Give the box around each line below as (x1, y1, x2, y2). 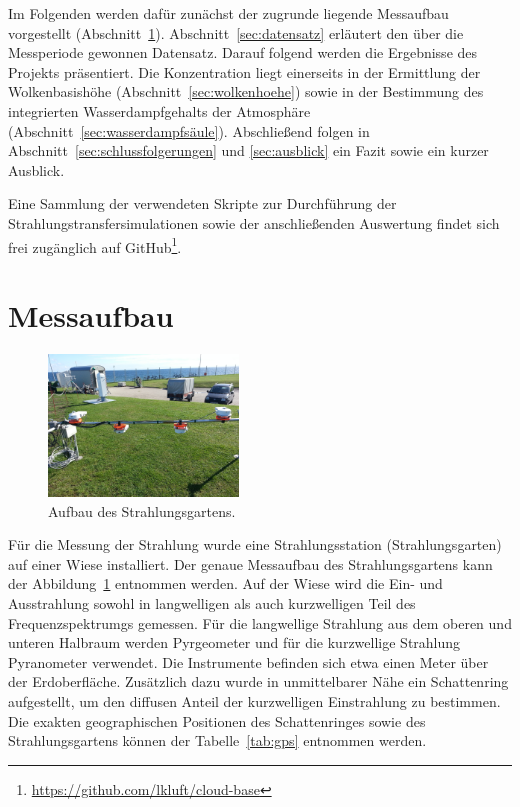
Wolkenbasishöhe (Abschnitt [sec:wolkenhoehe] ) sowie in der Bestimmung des (8, 81, 484, 102)
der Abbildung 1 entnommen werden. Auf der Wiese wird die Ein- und (8, 573, 443, 594)
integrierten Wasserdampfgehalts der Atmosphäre (8, 100, 311, 121)
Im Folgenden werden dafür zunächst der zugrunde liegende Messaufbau (8, 3, 449, 23)
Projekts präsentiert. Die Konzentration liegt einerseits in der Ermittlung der (8, 61, 481, 82)
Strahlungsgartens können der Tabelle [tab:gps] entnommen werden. (8, 730, 427, 751)
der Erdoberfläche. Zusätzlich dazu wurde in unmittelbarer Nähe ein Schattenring (8, 671, 509, 692)
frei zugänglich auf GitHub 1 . (8, 233, 182, 257)
